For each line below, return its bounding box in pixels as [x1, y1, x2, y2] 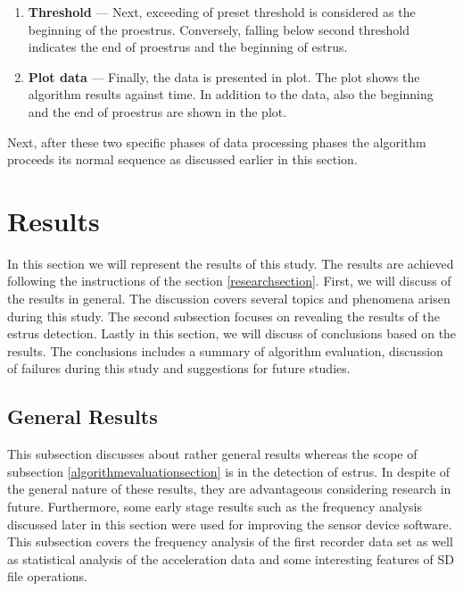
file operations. [7, 567, 87, 586]
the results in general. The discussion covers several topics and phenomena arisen [7, 289, 451, 308]
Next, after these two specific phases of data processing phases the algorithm [7, 132, 426, 151]
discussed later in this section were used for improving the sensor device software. [7, 514, 452, 533]
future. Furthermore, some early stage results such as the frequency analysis [7, 497, 423, 516]
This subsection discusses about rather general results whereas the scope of [7, 445, 418, 463]
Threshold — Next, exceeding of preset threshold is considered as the [28, 3, 416, 21]
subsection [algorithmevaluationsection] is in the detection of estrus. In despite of [7, 462, 451, 480]
